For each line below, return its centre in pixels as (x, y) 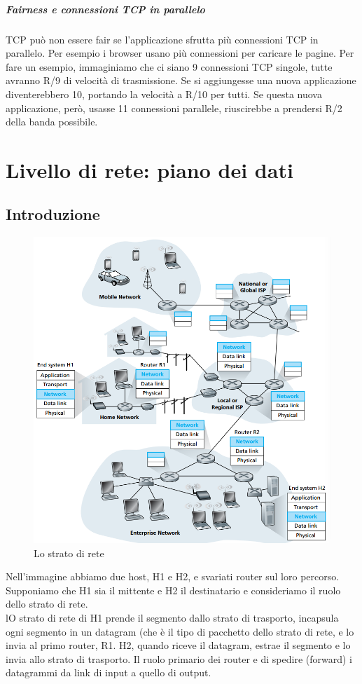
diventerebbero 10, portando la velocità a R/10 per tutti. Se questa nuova (164, 94)
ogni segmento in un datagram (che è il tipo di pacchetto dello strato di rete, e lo (180, 631)
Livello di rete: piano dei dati (149, 169)
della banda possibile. (52, 122)
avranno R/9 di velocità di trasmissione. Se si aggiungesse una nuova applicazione (181, 80)
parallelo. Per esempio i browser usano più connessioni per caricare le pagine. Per (180, 53)
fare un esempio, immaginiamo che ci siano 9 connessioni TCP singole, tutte (169, 66)
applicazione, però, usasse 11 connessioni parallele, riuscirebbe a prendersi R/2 (174, 108)
